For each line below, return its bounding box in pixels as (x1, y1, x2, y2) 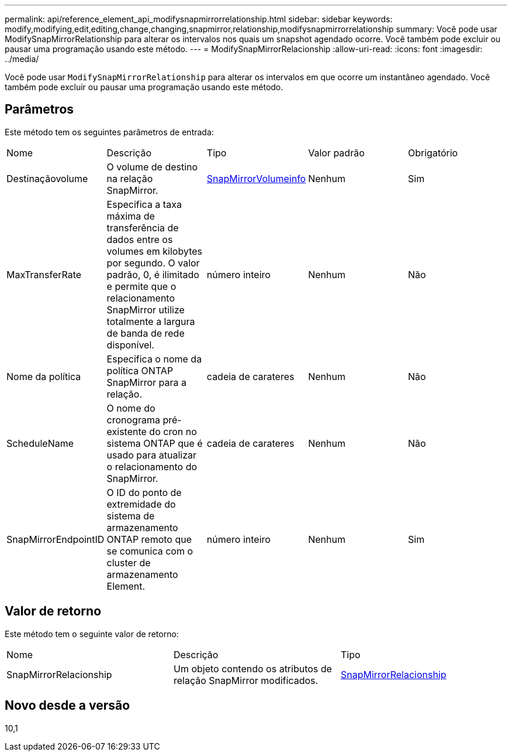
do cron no (149, 425, 197, 437)
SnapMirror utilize (106, 303, 185, 316)
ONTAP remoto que (106, 533, 192, 545)
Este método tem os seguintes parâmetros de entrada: (5, 126, 214, 137)
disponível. (106, 338, 154, 351)
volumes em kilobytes (106, 245, 203, 257)
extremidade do (106, 498, 176, 510)
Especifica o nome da (106, 353, 202, 365)
